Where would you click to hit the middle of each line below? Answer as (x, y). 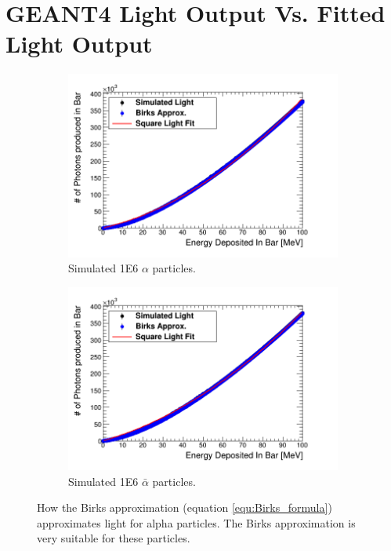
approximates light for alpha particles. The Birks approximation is (196, 522)
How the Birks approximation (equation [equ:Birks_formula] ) (185, 507)
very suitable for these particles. (114, 538)
